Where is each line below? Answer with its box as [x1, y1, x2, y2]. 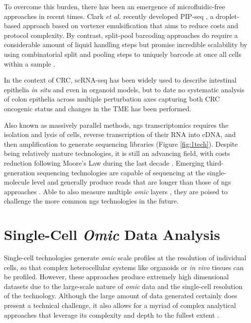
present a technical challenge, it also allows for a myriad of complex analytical [4, 300, 236, 310]
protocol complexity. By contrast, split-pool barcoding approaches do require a [4, 30, 238, 40]
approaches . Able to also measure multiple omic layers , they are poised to [4, 186, 228, 196]
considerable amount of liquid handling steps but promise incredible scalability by [4, 39, 248, 50]
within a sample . [4, 58, 55, 68]
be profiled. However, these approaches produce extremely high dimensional [4, 272, 229, 282]
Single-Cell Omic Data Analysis [4, 224, 220, 245]
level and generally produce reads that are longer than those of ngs [32, 177, 231, 187]
